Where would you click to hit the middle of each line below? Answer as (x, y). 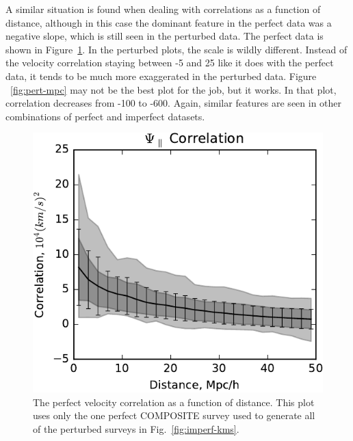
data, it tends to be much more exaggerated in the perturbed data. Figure (161, 76)
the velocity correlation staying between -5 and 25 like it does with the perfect (170, 63)
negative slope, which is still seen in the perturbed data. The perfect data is (165, 36)
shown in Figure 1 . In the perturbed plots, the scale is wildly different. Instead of (176, 49)
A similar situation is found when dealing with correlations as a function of (163, 9)
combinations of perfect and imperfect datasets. (105, 116)
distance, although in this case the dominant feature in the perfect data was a (169, 22)
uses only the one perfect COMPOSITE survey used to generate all (174, 415)
